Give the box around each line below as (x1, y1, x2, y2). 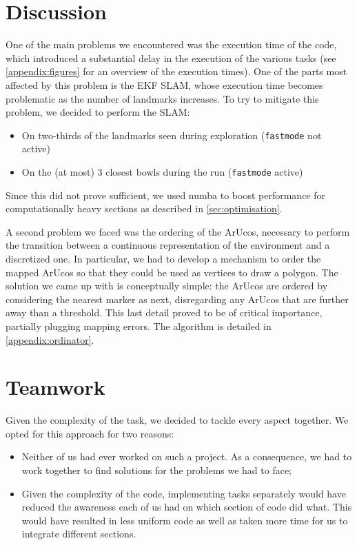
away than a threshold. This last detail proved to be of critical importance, (6, 305, 323, 320)
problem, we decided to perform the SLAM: (6, 105, 190, 119)
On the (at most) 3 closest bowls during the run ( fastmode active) (21, 164, 303, 178)
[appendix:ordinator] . (6, 332, 94, 347)
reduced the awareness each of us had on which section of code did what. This (21, 500, 352, 514)
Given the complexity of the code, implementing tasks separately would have (21, 486, 346, 500)
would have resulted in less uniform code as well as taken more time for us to (21, 513, 348, 527)
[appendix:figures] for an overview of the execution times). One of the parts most (6, 64, 347, 79)
